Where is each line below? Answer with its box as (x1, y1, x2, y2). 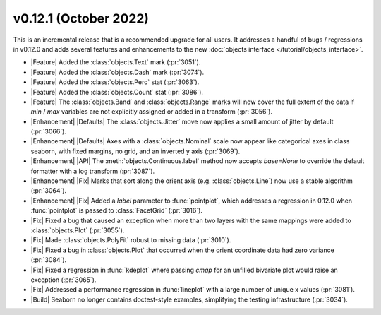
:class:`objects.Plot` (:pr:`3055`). (30, 226, 125, 234)
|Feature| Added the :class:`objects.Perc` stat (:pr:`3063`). (30, 78, 200, 86)
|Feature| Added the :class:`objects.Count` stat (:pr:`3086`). (30, 88, 204, 96)
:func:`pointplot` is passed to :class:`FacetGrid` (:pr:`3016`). (30, 206, 202, 215)
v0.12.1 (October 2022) (13, 11, 150, 26)
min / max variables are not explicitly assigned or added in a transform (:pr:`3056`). (30, 107, 273, 116)
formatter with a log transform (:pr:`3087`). (30, 167, 155, 175)
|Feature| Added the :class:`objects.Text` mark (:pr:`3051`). (30, 58, 201, 66)
